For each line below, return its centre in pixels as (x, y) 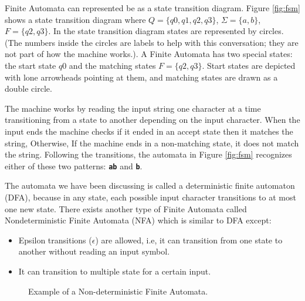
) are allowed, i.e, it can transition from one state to (189, 240)
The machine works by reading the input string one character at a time (133, 108)
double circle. (28, 88)
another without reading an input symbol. (94, 251)
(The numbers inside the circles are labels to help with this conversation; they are (152, 42)
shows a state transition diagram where (75, 19)
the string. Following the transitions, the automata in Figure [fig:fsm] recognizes (148, 154)
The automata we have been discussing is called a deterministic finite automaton (150, 185)
